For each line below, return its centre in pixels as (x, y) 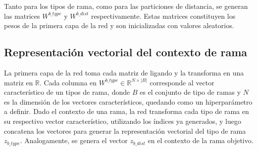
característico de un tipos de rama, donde (67, 92)
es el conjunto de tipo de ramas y (190, 92)
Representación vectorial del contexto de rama (126, 52)
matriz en (19, 82)
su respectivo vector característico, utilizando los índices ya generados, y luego (123, 121)
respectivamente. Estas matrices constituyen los (163, 16)
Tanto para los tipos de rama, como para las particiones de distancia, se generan (126, 6)
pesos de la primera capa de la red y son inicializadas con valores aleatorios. (119, 25)
